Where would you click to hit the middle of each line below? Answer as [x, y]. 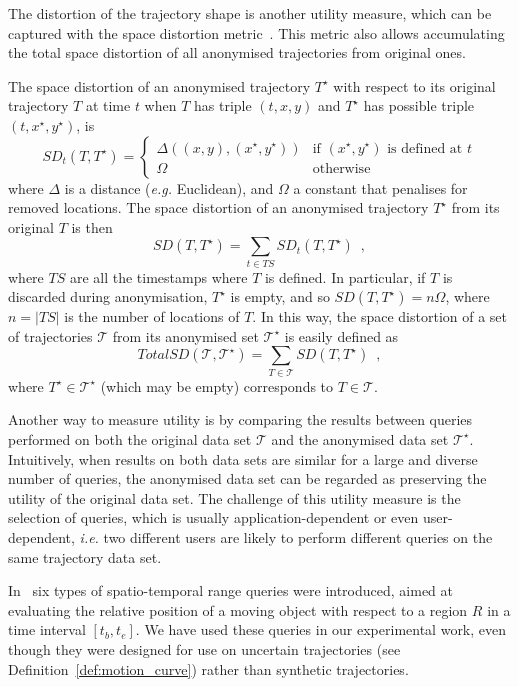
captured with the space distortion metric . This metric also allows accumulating [256, 32]
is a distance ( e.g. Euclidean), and [169, 187]
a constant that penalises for [380, 187]
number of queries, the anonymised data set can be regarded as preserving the [247, 478]
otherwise [341, 168]
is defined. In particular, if [345, 276]
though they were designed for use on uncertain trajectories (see [204, 648]
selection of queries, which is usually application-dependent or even [213, 517]
